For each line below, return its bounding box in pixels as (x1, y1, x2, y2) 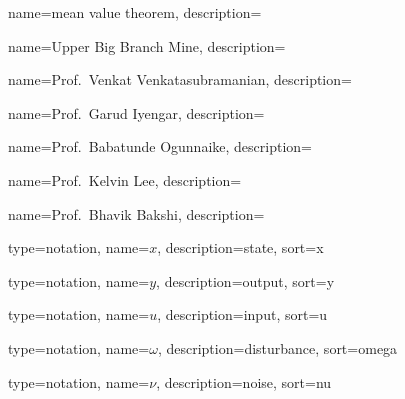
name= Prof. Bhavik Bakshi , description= (8, 203, 265, 224)
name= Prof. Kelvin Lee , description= (8, 169, 242, 190)
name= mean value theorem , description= (8, 2, 262, 22)
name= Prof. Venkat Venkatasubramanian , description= (8, 69, 352, 90)
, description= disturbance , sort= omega (157, 337, 398, 358)
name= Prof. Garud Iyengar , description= (8, 102, 265, 123)
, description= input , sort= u (157, 304, 328, 325)
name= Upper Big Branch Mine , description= (8, 35, 286, 56)
